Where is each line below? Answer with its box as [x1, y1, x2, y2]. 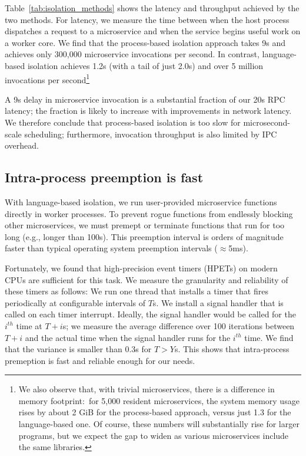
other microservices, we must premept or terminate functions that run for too [5, 219, 285, 231]
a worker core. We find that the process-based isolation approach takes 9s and [5, 36, 286, 48]
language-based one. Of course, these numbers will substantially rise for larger [18, 418, 300, 430]
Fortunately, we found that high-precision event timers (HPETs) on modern [5, 261, 278, 274]
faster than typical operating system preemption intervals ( [5, 242, 218, 254]
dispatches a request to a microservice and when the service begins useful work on [5, 25, 301, 37]
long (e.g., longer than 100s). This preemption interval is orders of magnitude [5, 230, 284, 242]
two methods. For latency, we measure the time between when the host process [5, 13, 290, 25]
